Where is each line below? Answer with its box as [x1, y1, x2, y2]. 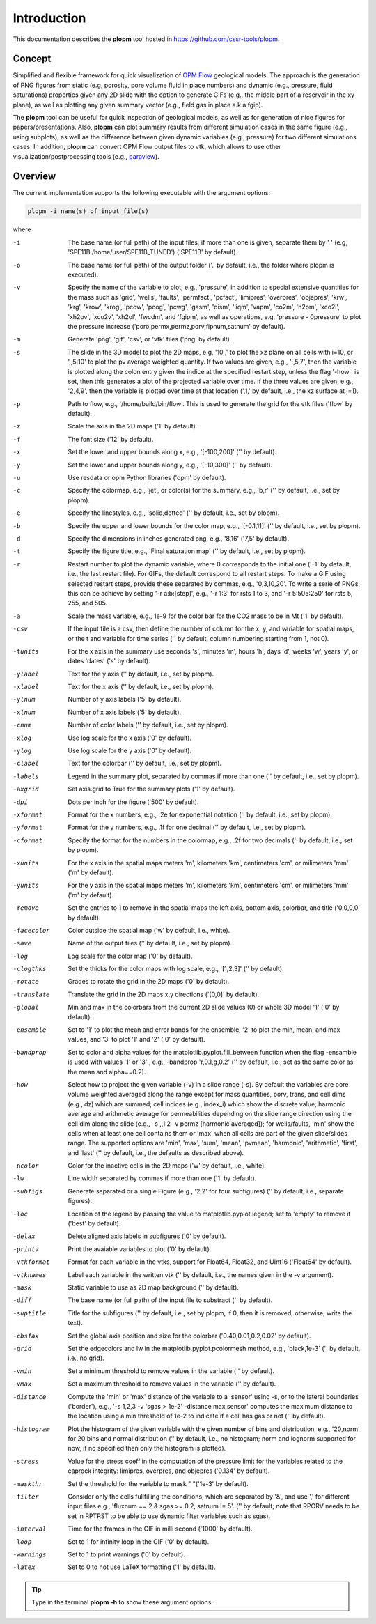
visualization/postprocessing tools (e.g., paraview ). [13, 152, 159, 160]
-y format [13, 823, 43, 832]
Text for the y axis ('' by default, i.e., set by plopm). [68, 670, 214, 678]
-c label [13, 759, 40, 768]
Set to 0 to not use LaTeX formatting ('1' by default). [68, 1563, 216, 1571]
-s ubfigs [13, 1187, 43, 1195]
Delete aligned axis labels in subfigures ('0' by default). [68, 1232, 226, 1240]
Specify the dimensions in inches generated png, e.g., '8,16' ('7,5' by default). [68, 534, 290, 543]
